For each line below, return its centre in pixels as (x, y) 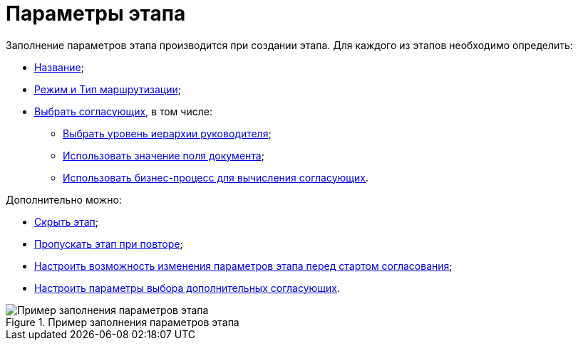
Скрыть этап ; (67, 221)
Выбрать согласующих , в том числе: (123, 111)
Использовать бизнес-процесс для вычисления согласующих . (216, 177)
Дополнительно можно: (64, 199)
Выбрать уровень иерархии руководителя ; (167, 133)
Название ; (59, 67)
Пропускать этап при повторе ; (109, 243)
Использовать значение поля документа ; (164, 155)
